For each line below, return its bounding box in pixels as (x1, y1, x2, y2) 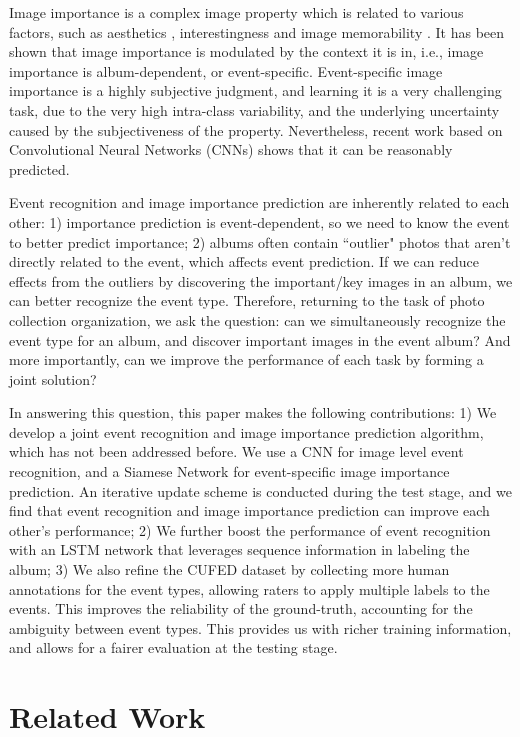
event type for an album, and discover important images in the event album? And (9, 329, 511, 350)
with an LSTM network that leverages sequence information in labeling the (9, 539, 470, 560)
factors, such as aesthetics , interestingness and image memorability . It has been (9, 21, 505, 42)
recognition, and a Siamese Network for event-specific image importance (9, 461, 450, 482)
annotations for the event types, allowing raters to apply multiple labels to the (9, 578, 490, 599)
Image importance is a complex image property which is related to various (9, 2, 464, 22)
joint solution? (9, 368, 97, 389)
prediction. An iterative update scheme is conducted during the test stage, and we (9, 480, 512, 501)
